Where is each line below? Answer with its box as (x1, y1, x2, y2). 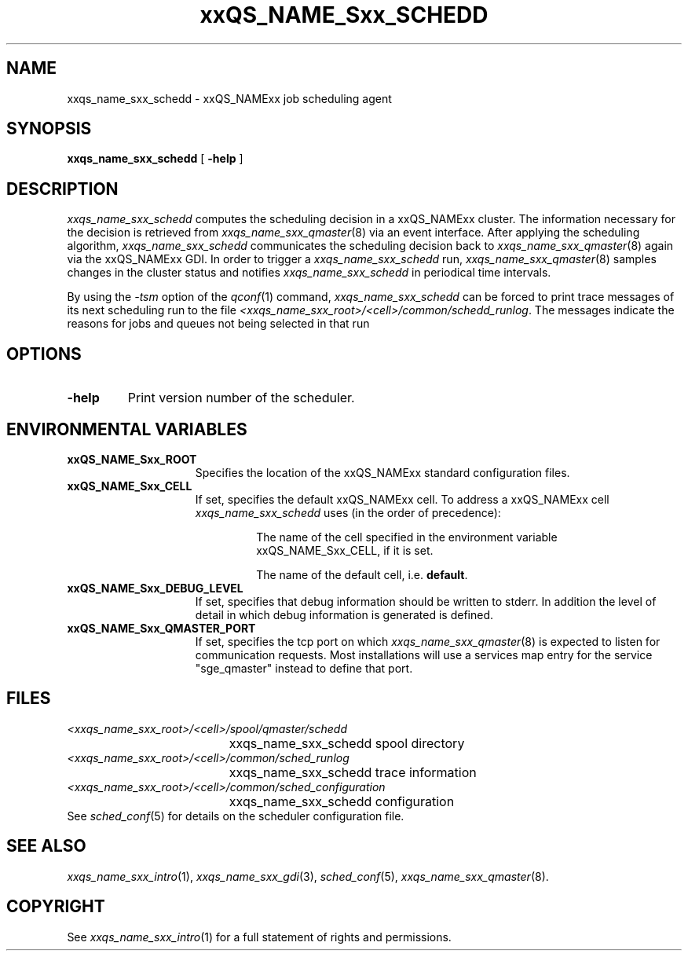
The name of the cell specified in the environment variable (256, 530, 558, 544)
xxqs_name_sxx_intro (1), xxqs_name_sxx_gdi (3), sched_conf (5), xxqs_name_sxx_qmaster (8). (67, 869, 549, 883)
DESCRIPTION (6, 178, 119, 199)
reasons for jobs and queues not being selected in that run (67, 317, 370, 331)
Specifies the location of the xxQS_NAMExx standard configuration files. (195, 465, 570, 479)
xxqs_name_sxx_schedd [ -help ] (67, 152, 243, 166)
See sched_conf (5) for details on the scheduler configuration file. (67, 808, 404, 823)
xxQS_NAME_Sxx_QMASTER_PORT (67, 621, 256, 635)
